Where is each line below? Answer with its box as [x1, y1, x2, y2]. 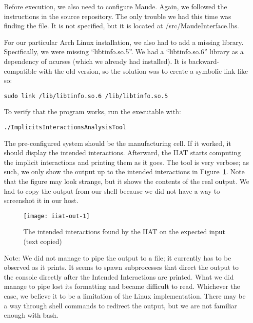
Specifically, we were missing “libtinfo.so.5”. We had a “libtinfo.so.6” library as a [4, 46, 244, 57]
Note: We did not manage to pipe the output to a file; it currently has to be [4, 252, 231, 262]
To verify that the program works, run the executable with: [4, 106, 181, 117]
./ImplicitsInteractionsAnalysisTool [4, 124, 126, 131]
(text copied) [23, 236, 62, 246]
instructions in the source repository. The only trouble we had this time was [4, 11, 231, 21]
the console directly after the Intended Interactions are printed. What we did [4, 271, 234, 282]
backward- [188, 56, 219, 66]
